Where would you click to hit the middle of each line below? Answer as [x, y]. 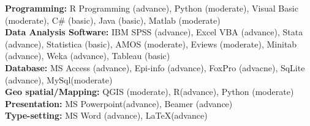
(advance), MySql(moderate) [59, 79]
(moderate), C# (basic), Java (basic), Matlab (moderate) [113, 20]
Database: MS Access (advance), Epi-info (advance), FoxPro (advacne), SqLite [155, 67]
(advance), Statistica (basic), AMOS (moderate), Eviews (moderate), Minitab [151, 44]
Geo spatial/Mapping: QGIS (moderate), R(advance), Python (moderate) [149, 92]
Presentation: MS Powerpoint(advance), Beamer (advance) [119, 103]
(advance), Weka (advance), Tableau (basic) [88, 56]
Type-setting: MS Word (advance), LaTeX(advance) [106, 115]
